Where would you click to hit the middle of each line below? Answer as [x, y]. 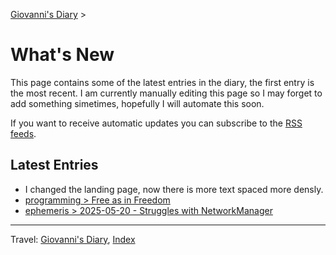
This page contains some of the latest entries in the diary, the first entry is [162, 82]
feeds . [23, 133]
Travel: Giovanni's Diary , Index [73, 239]
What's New [62, 55]
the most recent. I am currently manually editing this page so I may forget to [166, 93]
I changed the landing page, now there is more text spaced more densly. [174, 189]
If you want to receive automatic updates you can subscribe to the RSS [156, 123]
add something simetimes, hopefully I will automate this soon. [137, 103]
